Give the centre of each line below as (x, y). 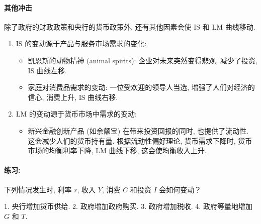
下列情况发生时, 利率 (38, 189)
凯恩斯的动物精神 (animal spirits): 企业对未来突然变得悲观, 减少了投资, (143, 60)
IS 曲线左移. (47, 70)
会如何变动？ (180, 189)
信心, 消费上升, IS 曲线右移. (73, 97)
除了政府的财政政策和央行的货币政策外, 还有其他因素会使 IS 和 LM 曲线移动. (130, 26)
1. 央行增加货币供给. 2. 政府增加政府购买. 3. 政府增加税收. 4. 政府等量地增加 (128, 206)
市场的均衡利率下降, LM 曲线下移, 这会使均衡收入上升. (117, 150)
